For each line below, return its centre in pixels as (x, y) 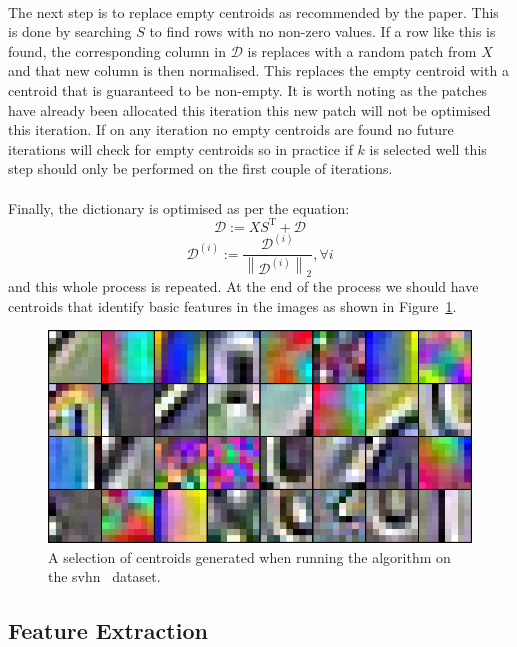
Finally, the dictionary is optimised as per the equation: (179, 207)
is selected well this (428, 148)
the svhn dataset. (104, 576)
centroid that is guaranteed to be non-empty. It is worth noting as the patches (248, 89)
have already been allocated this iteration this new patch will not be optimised (249, 109)
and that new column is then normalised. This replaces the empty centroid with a (258, 70)
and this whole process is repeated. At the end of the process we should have (243, 286)
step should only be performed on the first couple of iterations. (200, 168)
